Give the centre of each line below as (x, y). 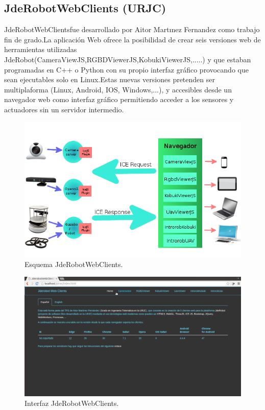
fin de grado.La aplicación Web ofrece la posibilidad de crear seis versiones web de (132, 39)
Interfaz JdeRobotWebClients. (72, 403)
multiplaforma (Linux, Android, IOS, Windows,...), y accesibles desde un (118, 89)
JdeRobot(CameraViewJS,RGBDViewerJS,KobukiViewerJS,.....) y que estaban (128, 59)
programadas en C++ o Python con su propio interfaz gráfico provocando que (126, 69)
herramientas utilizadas (41, 49)
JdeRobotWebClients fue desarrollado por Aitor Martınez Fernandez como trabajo (132, 29)
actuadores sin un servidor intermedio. (64, 109)
